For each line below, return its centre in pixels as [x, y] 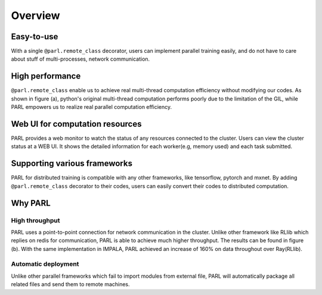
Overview [35, 15]
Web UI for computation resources [76, 124]
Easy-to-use [35, 37]
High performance [46, 76]
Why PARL [31, 203]
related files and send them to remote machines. [71, 284]
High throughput [35, 220]
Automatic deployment [45, 264]
